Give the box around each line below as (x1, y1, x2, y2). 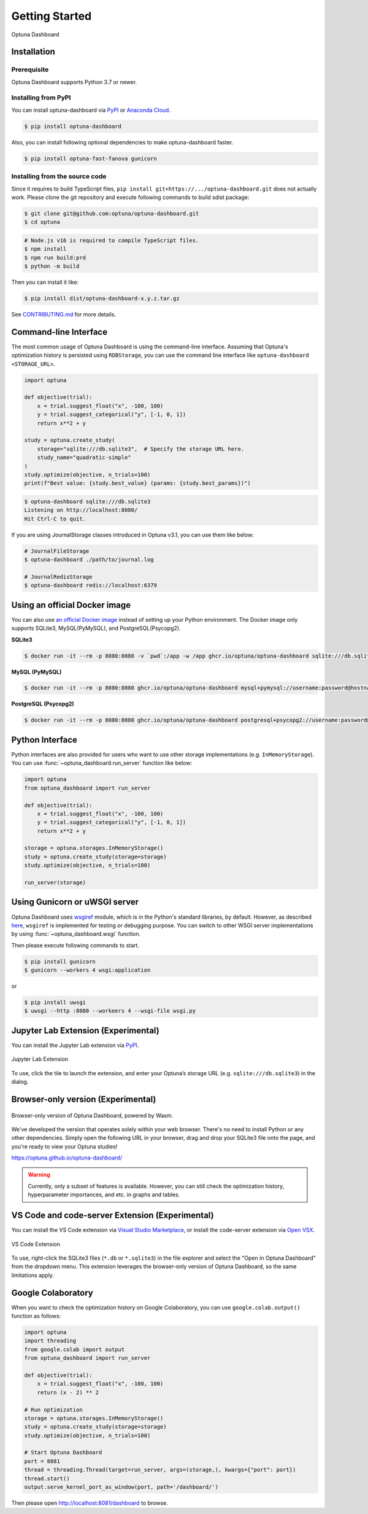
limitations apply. (11, 1271, 55, 1279)
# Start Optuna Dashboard (24, 1449, 102, 1456)
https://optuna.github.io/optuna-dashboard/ (11, 1154, 123, 1161)
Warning (28, 1171, 50, 1179)
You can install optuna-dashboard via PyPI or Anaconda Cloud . (11, 106, 171, 114)
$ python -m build (24, 263, 80, 270)
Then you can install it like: (11, 278, 79, 286)
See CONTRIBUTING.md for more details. (11, 311, 117, 318)
